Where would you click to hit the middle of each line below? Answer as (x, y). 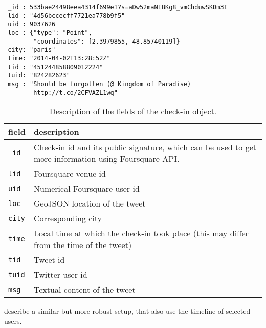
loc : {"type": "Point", (50, 33)
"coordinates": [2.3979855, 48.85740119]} (107, 41)
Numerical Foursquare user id (86, 189)
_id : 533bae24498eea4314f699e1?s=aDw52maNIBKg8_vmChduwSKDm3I (118, 7)
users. (13, 321)
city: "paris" (32, 50)
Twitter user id (60, 275)
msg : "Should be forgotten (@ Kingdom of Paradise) (99, 84)
